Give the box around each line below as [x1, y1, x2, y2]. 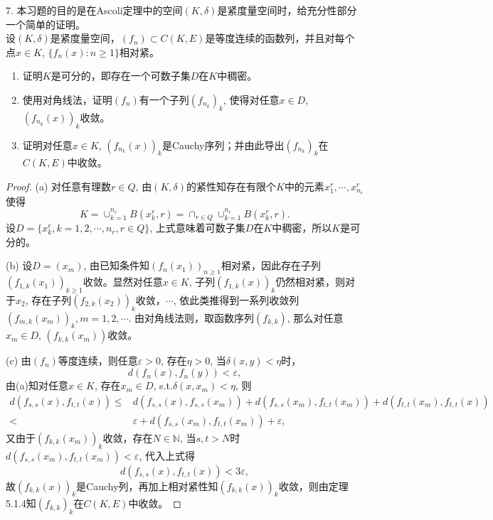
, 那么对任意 [287, 310, 344, 325]
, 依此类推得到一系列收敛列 [173, 292, 299, 307]
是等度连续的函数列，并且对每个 [205, 31, 355, 45]
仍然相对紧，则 [275, 274, 346, 289]
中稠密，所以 [272, 220, 332, 235]
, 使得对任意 [223, 92, 280, 107]
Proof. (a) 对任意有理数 [6, 178, 112, 193]
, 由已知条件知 [83, 258, 150, 273]
